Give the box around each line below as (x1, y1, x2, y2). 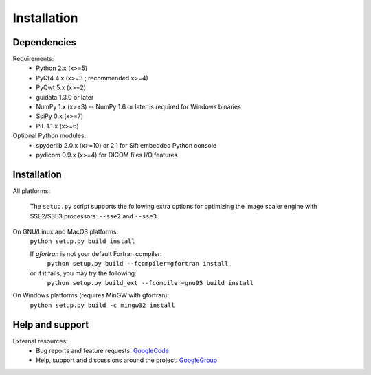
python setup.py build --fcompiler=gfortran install (47, 260, 229, 268)
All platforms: (12, 186, 51, 195)
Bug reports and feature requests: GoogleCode (36, 347, 170, 355)
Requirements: (12, 55, 54, 63)
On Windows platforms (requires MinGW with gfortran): (12, 291, 170, 299)
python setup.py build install (30, 238, 135, 245)
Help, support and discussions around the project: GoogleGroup (36, 356, 218, 364)
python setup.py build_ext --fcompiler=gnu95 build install (47, 279, 254, 286)
